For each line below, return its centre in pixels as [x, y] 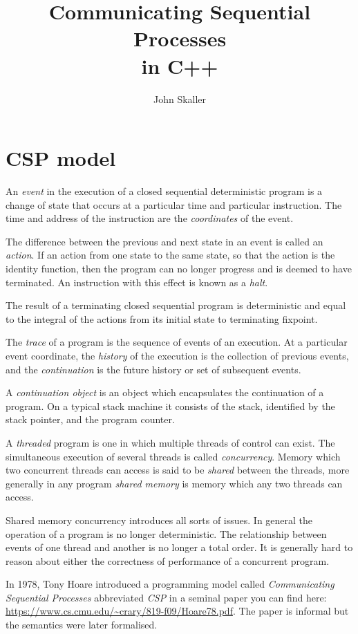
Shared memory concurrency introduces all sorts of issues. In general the [159, 520]
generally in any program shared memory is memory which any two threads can [174, 483]
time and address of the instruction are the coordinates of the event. [150, 218]
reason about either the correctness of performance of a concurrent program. [168, 560]
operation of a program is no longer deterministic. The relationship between [166, 533]
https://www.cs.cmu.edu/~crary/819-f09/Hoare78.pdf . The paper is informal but [177, 611]
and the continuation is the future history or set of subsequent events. [153, 369]
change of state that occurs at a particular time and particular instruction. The [174, 204]
